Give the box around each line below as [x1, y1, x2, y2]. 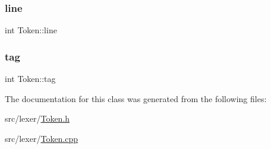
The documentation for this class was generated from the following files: [5, 92, 267, 104]
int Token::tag [5, 72, 56, 85]
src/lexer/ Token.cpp [5, 132, 78, 144]
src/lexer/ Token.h [5, 112, 70, 125]
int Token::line [5, 24, 57, 36]
